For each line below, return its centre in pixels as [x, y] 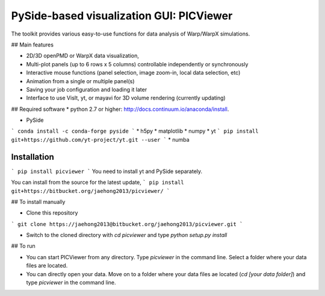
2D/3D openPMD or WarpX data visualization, [83, 56]
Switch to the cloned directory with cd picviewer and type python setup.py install [127, 235]
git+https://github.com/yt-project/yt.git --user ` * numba [100, 139]
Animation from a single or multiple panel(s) [80, 81]
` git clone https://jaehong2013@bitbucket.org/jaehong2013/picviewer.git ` [127, 224]
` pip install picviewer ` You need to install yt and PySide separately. [107, 171]
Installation [32, 157]
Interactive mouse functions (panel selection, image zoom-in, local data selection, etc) [133, 73]
